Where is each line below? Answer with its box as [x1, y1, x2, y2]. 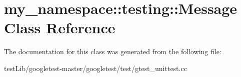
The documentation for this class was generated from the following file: [4, 46, 221, 57]
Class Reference [4, 17, 115, 38]
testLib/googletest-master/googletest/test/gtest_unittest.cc [4, 63, 187, 73]
